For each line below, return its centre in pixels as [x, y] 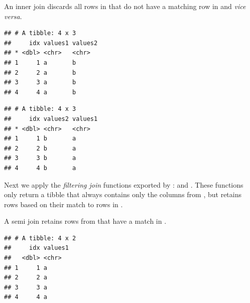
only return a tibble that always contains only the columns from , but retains [123, 194]
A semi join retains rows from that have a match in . [85, 221]
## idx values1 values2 [51, 43]
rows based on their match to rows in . [64, 204]
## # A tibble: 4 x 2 [40, 238]
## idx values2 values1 [51, 119]
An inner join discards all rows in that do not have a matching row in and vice [125, 6]
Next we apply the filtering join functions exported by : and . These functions [124, 184]
